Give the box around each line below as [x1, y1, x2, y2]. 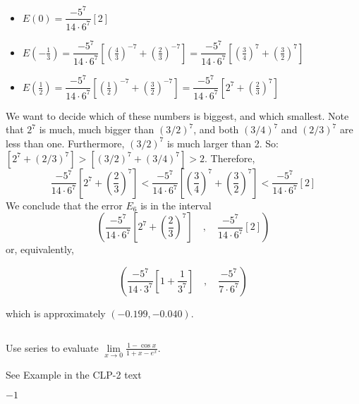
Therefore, [210, 150, 255, 165]
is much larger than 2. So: [166, 135, 279, 150]
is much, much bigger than [39, 122, 154, 137]
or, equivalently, [6, 242, 74, 257]
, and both [193, 122, 239, 137]
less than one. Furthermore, [6, 135, 125, 150]
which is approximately [6, 305, 106, 320]
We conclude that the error [6, 197, 123, 212]
